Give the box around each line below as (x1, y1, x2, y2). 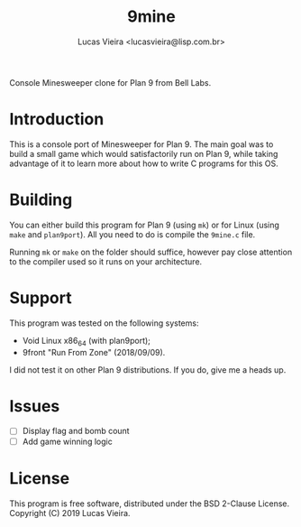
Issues (9, 395, 60, 416)
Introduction (9, 109, 105, 130)
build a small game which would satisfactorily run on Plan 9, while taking (9, 148, 278, 159)
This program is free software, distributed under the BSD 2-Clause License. (9, 498, 290, 509)
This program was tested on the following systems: (9, 318, 199, 328)
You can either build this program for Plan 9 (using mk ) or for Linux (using (9, 219, 279, 230)
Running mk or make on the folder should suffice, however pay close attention (9, 246, 293, 257)
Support (9, 288, 72, 308)
